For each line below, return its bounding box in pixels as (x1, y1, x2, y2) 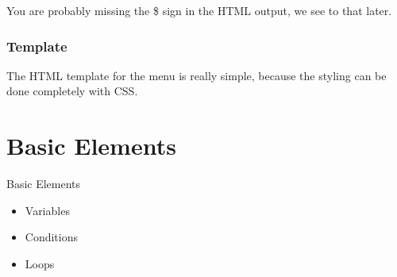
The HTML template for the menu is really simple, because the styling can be (6, 67, 387, 83)
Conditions (25, 229, 79, 245)
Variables (25, 202, 70, 218)
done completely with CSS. (6, 83, 138, 99)
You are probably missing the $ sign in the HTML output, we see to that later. (6, 2, 392, 18)
